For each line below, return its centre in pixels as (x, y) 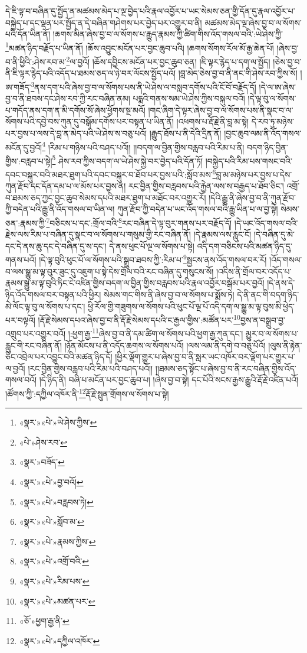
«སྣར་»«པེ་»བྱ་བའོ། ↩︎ (51, 482)
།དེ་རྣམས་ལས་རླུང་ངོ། (222, 234)
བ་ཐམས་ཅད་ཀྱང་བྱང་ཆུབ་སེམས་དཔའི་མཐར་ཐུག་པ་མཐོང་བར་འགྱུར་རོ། (106, 197)
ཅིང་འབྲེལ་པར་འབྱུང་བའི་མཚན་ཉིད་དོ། (59, 357)
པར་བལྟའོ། (20, 319)
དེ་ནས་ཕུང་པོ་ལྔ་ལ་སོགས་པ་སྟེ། (152, 246)
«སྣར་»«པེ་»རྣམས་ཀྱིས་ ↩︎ (57, 541)
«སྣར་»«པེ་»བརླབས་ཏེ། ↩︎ (56, 501)
